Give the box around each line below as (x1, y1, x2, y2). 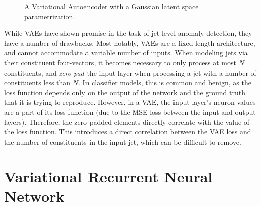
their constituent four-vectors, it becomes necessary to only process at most (4, 57, 236, 67)
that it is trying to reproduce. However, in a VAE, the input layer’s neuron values (4, 97, 256, 107)
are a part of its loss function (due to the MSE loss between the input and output (4, 106, 256, 117)
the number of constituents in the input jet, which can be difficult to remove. (4, 136, 241, 147)
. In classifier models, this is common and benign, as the (78, 77, 251, 88)
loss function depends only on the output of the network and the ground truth (4, 87, 245, 97)
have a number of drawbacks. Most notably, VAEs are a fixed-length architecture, (4, 37, 255, 48)
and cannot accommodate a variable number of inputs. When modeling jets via (4, 47, 248, 58)
